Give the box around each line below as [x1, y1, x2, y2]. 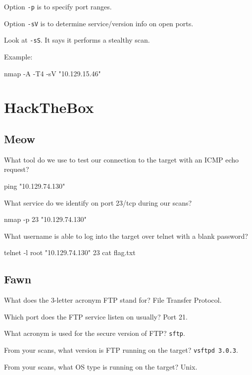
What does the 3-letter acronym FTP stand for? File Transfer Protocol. [4, 295, 222, 305]
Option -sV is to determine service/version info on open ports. [4, 18, 194, 28]
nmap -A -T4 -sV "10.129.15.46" [4, 68, 101, 78]
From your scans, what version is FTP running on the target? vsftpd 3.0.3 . [4, 344, 238, 355]
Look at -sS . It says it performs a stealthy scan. [4, 35, 150, 45]
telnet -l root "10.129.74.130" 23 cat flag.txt [4, 247, 136, 258]
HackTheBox [4, 97, 94, 117]
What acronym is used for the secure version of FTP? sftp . [4, 328, 185, 338]
